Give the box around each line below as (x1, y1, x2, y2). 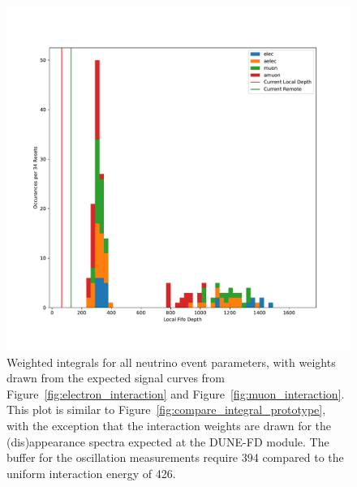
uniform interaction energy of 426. (6, 464, 176, 481)
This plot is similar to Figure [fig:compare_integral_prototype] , (6, 401, 326, 418)
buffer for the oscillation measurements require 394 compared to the (6, 449, 344, 466)
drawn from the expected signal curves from (6, 369, 226, 386)
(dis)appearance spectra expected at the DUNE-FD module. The (6, 433, 329, 450)
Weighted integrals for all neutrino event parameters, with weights (6, 353, 336, 370)
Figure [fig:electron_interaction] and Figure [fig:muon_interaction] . (6, 385, 345, 402)
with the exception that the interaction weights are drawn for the (6, 416, 332, 433)
